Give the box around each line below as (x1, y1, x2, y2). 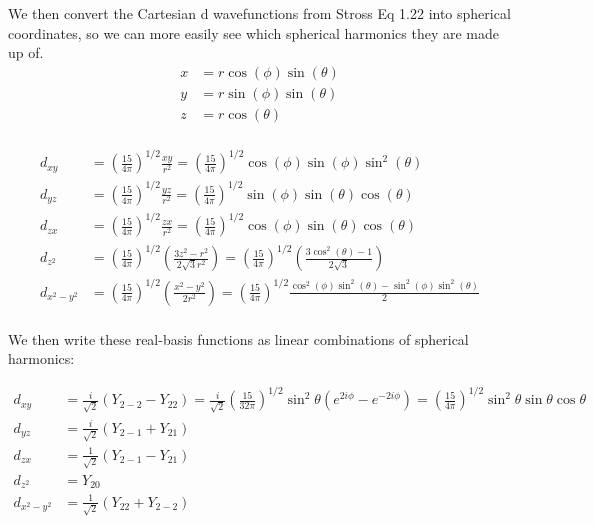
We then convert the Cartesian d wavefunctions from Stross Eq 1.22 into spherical (8, 3, 511, 23)
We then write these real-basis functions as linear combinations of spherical (8, 328, 469, 349)
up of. (8, 42, 44, 63)
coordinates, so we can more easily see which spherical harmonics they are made (8, 22, 499, 43)
